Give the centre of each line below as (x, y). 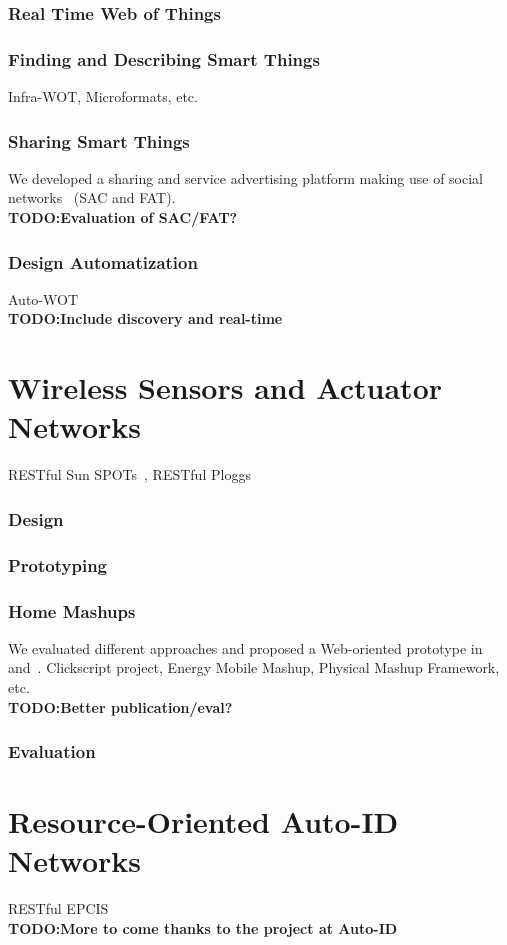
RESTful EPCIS (58, 908)
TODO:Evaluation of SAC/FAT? (123, 217)
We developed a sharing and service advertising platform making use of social (245, 177)
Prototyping (57, 564)
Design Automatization (103, 261)
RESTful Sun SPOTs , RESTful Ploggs (129, 474)
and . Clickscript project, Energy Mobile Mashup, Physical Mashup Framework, (254, 667)
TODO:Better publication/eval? (120, 706)
